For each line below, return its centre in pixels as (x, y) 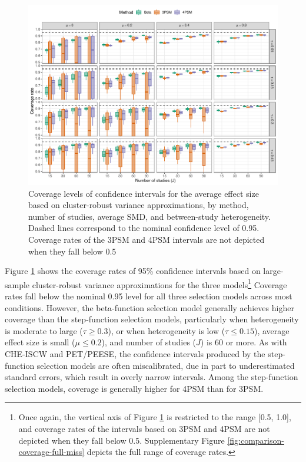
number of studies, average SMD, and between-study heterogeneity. (149, 216)
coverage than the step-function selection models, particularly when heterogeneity (152, 319)
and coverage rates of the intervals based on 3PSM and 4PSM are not (144, 428)
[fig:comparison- (256, 440)
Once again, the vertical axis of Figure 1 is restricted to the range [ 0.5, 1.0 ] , (155, 417)
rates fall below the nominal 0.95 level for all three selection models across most (149, 296)
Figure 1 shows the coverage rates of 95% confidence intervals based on (133, 271)
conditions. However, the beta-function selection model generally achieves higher (149, 307)
